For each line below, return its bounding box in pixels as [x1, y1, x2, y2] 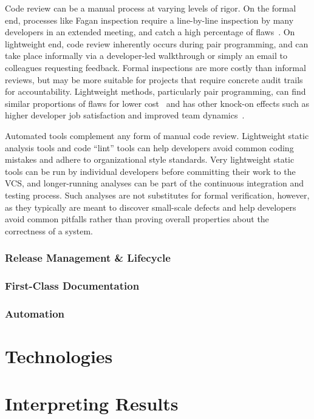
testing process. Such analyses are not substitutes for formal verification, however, [5, 188, 310, 201]
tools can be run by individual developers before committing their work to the [5, 165, 296, 177]
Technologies [5, 344, 113, 368]
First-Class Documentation [5, 278, 140, 293]
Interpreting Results [5, 391, 179, 416]
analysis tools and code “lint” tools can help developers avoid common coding [5, 141, 294, 154]
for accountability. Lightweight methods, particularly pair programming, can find [5, 85, 306, 98]
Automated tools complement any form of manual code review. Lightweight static [5, 129, 309, 141]
